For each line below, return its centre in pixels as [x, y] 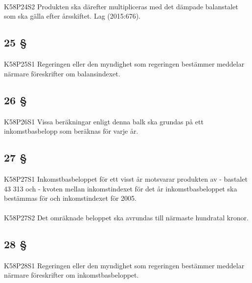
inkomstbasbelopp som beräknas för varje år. [71, 131]
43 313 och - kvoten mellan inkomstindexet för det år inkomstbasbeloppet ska [121, 188]
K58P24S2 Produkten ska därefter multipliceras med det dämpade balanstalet [121, 6]
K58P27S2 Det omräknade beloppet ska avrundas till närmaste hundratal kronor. [126, 217]
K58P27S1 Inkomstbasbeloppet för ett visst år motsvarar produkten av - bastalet [126, 179]
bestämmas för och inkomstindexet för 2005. [70, 198]
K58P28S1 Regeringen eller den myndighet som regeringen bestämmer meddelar [124, 265]
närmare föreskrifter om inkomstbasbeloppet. [71, 275]
